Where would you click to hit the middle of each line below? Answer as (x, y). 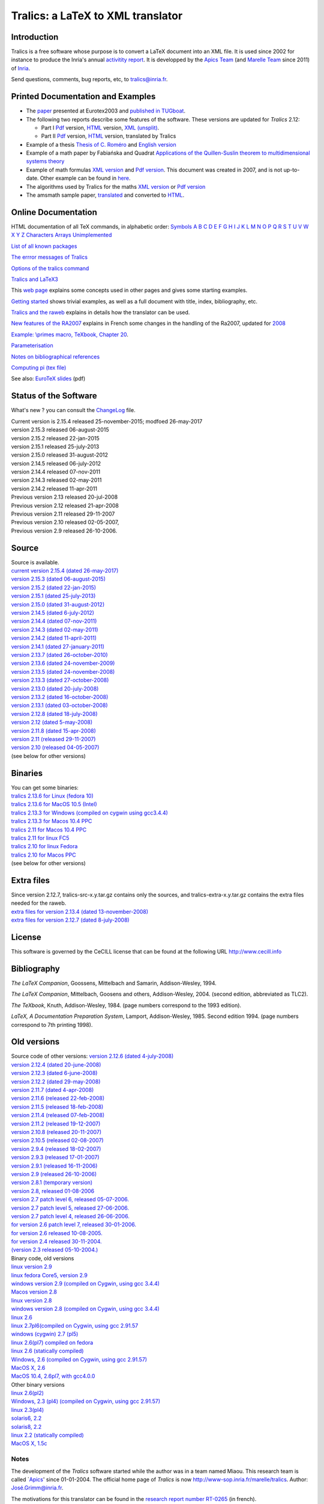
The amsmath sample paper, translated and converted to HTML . (105, 195)
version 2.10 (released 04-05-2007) (55, 747)
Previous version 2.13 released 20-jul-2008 (64, 497)
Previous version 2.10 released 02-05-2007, (65, 522)
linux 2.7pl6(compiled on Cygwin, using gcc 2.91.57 (75, 1325)
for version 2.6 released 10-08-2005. (57, 1233)
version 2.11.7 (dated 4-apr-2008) (52, 1090)
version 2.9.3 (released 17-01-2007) (55, 1157)
